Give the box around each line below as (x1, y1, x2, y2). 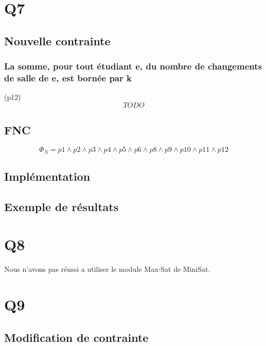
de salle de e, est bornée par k (4, 72, 132, 84)
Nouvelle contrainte (4, 32, 111, 48)
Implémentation (4, 168, 91, 184)
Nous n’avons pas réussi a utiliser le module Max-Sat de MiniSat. (4, 264, 210, 274)
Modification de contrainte (4, 329, 149, 345)
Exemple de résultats (4, 198, 119, 214)
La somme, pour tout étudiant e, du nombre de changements (4, 60, 262, 73)
